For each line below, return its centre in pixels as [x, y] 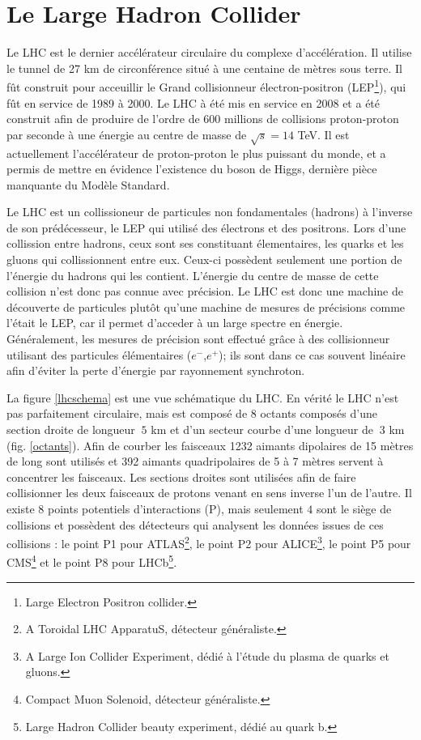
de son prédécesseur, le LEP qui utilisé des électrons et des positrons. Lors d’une [206, 227]
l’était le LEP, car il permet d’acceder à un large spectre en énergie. [175, 323]
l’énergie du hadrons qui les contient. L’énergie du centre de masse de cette [193, 275]
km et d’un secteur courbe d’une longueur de [262, 430]
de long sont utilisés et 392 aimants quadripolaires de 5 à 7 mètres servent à [195, 461]
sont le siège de [354, 508]
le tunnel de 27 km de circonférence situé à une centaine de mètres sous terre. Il [204, 68]
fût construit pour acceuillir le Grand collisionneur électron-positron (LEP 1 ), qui [206, 85]
